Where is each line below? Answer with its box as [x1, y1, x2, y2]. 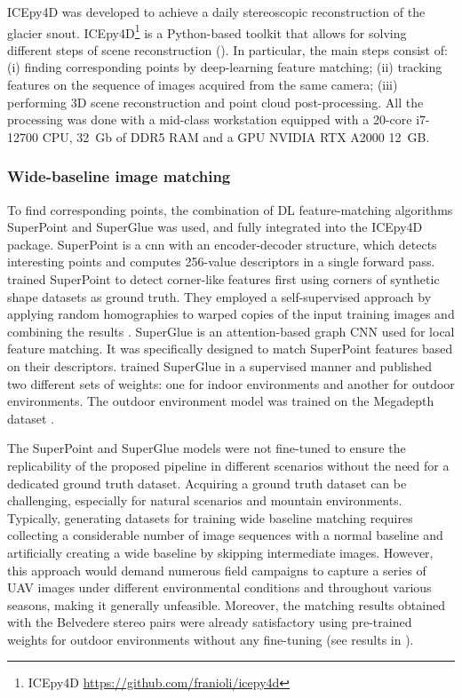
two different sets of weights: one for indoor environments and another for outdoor [7, 374, 455, 393]
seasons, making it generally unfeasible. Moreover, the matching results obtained [7, 595, 445, 614]
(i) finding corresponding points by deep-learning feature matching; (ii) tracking [7, 58, 442, 76]
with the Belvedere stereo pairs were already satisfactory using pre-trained [7, 613, 412, 631]
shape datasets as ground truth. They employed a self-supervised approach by [7, 287, 432, 305]
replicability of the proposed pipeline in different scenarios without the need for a [7, 456, 450, 474]
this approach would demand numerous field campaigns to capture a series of [7, 560, 426, 579]
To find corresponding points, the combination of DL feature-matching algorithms [7, 200, 453, 218]
